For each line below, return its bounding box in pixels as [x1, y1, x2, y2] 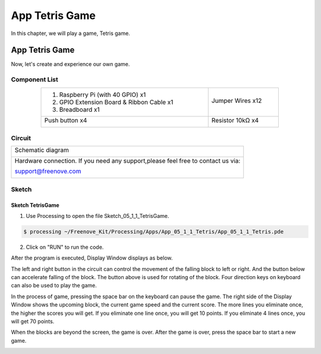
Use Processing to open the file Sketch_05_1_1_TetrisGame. [26, 212, 169, 219]
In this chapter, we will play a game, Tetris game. [11, 30, 130, 37]
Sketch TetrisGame [11, 201, 59, 208]
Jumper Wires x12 [211, 96, 262, 105]
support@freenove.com [14, 167, 81, 175]
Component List [11, 75, 59, 84]
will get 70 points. [11, 318, 55, 325]
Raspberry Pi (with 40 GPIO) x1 [59, 90, 146, 99]
